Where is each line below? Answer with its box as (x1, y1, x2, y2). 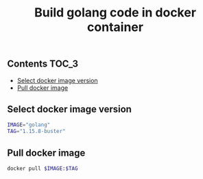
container (86, 19, 144, 35)
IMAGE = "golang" (7, 121, 51, 128)
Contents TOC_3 (7, 58, 79, 70)
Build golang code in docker (34, 5, 197, 21)
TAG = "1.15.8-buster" (7, 128, 67, 135)
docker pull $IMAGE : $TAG (7, 165, 78, 172)
